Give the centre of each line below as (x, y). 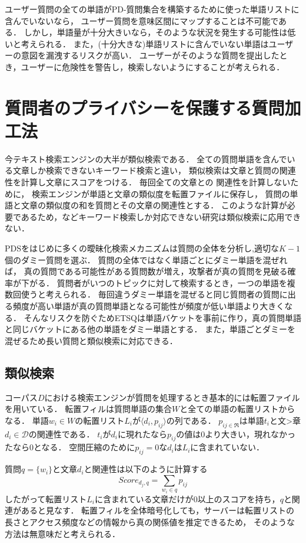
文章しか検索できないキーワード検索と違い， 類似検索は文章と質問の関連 (154, 170)
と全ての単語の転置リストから (237, 409)
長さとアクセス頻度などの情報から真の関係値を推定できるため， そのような (150, 521)
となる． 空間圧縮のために (84, 447)
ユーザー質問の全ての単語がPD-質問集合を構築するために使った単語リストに (152, 9)
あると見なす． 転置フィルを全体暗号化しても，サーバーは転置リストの (157, 510)
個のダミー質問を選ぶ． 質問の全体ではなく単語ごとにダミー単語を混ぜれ (146, 259)
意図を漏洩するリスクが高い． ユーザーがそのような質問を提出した (150, 55)
